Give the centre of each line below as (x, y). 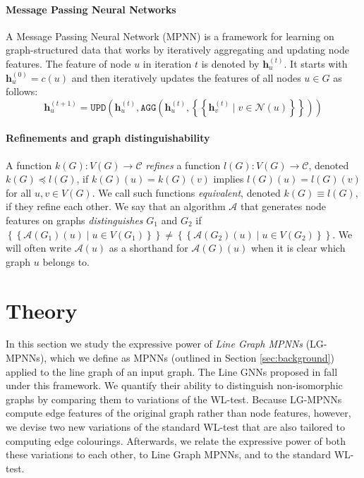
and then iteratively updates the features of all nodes (186, 77)
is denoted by (230, 63)
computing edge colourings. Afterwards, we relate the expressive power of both (176, 440)
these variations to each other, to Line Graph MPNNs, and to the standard (169, 454)
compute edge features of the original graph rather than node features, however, (178, 413)
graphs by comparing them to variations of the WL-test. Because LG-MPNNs (174, 399)
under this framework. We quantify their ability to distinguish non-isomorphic (174, 385)
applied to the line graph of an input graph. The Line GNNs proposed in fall (172, 371)
